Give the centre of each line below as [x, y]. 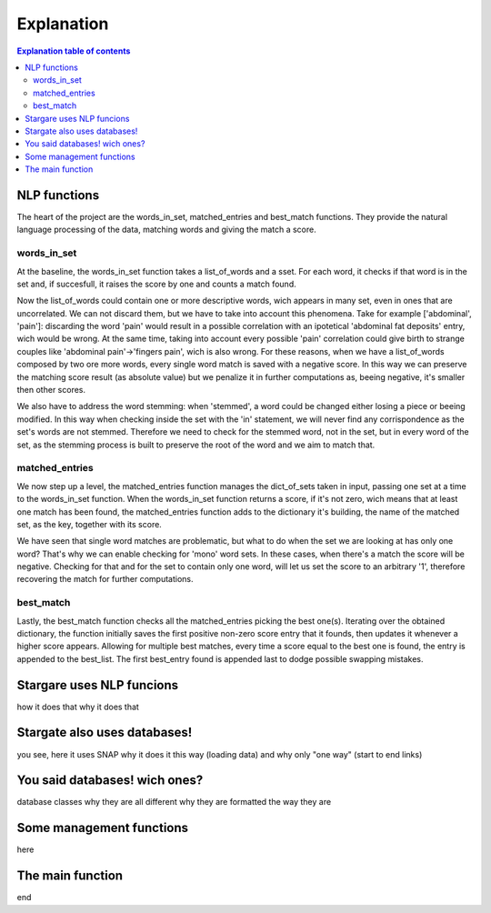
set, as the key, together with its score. [90, 524]
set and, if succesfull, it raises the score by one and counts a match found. [156, 284]
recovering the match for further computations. [105, 579]
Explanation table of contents [74, 51]
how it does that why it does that [78, 707]
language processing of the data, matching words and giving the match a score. [167, 230]
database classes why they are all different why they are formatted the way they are [174, 802]
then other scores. [51, 390]
